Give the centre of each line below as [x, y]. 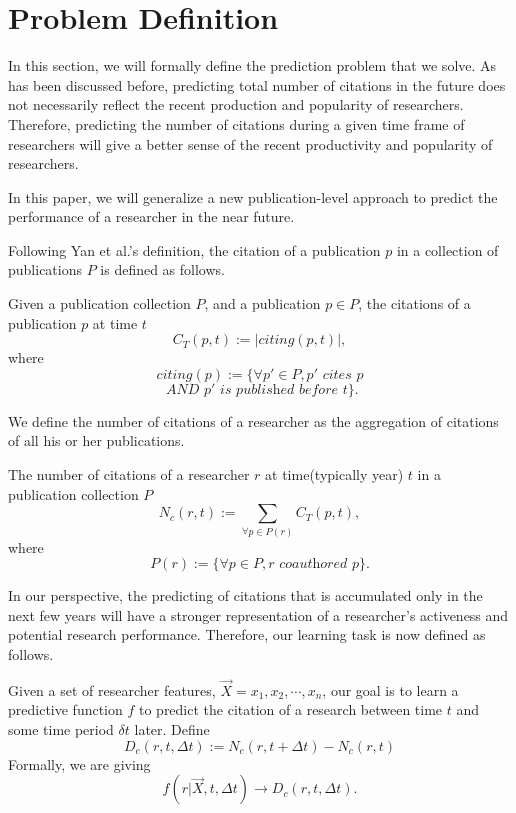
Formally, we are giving [79, 763]
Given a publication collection [99, 303]
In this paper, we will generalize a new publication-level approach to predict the [253, 196]
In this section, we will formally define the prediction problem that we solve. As [252, 65]
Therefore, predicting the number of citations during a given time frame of [236, 123]
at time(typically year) [334, 474]
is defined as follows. [162, 269]
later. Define [172, 728]
